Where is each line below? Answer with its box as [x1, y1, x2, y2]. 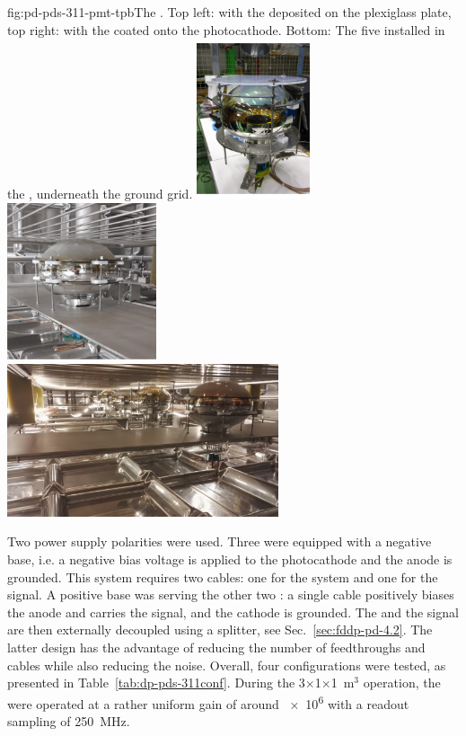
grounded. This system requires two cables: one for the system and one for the [7, 567, 438, 586]
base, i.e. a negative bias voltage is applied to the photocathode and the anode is [7, 549, 453, 568]
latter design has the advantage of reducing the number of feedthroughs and [7, 637, 426, 656]
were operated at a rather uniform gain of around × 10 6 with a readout [7, 691, 409, 713]
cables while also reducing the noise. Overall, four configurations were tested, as [7, 655, 446, 674]
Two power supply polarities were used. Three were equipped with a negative [7, 532, 432, 551]
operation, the [363, 673, 441, 692]
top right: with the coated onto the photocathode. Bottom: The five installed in [7, 20, 445, 39]
